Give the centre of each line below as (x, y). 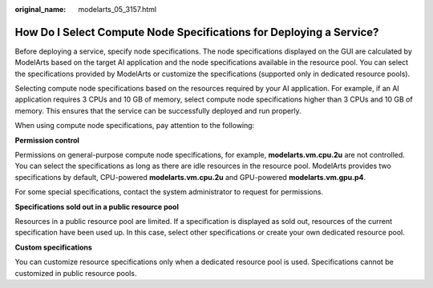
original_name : (40, 9)
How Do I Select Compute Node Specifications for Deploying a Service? (197, 32)
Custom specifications (53, 247)
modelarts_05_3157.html (117, 9)
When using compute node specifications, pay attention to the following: (135, 126)
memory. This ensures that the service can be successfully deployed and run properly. (158, 110)
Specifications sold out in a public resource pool (97, 206)
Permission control (47, 140)
